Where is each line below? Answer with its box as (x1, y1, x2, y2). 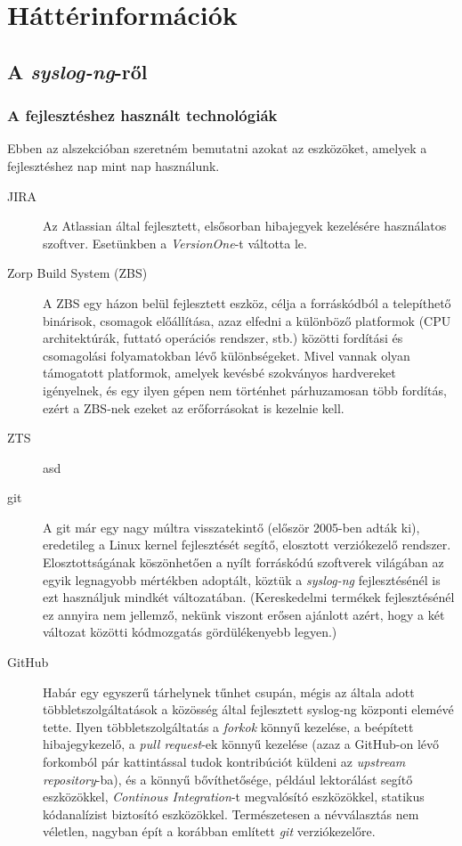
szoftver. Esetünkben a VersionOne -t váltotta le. (43, 233, 307, 252)
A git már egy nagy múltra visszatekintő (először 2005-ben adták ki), (43, 517, 420, 536)
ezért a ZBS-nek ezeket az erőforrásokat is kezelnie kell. (43, 398, 344, 417)
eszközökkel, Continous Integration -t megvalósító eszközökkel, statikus (43, 787, 425, 806)
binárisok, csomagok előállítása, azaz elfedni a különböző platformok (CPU (43, 311, 451, 329)
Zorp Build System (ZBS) (7, 264, 148, 282)
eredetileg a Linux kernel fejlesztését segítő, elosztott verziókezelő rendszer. (43, 535, 451, 554)
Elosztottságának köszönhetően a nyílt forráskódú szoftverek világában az (43, 553, 444, 572)
